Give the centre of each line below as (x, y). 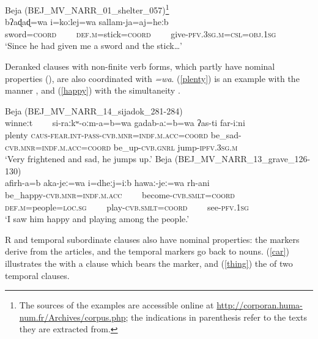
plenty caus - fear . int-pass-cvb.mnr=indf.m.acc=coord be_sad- (123, 135)
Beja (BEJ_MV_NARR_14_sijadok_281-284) (94, 110)
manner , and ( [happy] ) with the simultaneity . (93, 90)
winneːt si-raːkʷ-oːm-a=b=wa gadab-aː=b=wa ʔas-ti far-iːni (125, 123)
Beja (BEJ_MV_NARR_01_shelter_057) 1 (87, 9)
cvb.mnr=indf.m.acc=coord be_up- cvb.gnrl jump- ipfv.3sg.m (121, 147)
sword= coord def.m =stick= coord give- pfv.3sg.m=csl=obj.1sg (141, 33)
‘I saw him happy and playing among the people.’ (97, 219)
